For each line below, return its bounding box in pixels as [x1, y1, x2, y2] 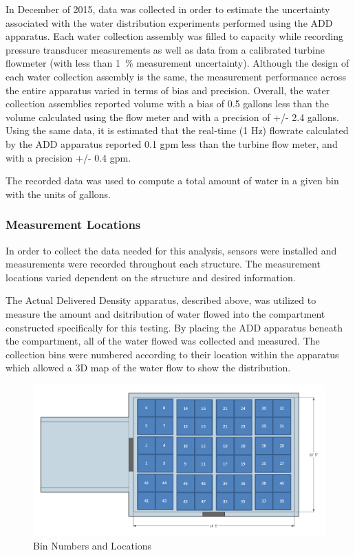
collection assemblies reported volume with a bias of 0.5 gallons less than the [6, 96, 329, 111]
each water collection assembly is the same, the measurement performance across [6, 69, 346, 83]
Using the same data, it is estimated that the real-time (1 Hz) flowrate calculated [6, 123, 349, 138]
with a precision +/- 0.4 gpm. [6, 150, 131, 164]
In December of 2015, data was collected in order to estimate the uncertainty [6, 2, 330, 16]
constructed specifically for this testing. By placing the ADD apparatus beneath [6, 320, 343, 334]
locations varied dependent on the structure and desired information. [6, 270, 296, 284]
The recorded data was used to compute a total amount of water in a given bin [6, 173, 339, 188]
